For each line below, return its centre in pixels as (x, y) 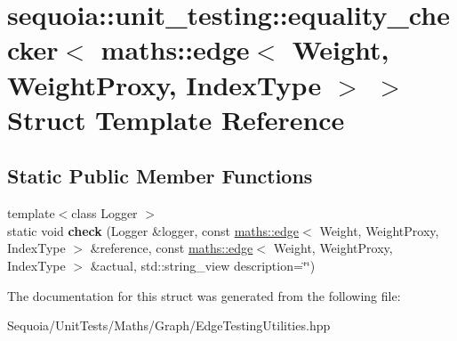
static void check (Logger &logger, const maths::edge (153, 230)
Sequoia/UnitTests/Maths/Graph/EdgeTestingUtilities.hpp (169, 325)
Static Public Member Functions (160, 176)
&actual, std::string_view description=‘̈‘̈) (203, 265)
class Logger (104, 213)
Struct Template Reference (176, 119)
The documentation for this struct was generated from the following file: (204, 295)
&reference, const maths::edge (172, 248)
